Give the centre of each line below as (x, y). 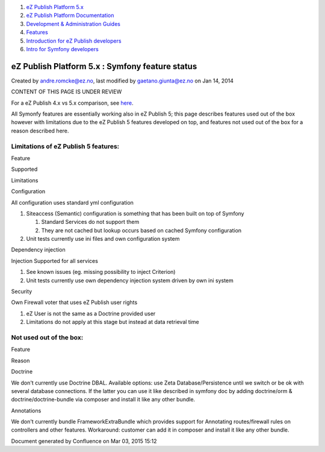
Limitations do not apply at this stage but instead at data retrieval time (113, 322)
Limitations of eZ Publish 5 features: (65, 146)
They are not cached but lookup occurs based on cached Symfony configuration (141, 230)
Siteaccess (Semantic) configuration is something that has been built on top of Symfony (135, 213)
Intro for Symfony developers (62, 49)
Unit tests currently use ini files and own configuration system (103, 239)
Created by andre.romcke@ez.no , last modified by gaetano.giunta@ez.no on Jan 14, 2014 (122, 81)
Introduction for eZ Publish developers (74, 41)
